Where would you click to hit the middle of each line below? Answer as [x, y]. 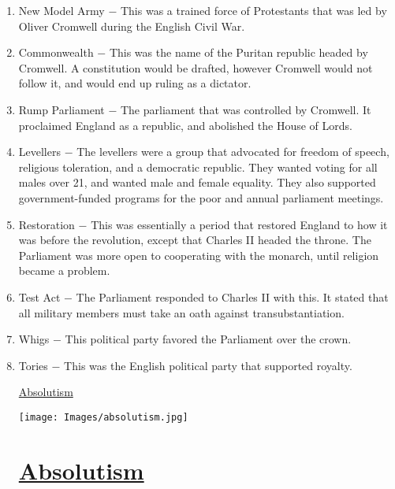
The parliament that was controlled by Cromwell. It [246, 109]
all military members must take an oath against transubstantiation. [181, 312]
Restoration [47, 224]
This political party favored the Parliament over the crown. [208, 339]
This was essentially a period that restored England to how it [239, 224]
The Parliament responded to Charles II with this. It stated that [232, 296]
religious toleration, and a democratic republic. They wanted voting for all [198, 167]
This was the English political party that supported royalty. [208, 365]
